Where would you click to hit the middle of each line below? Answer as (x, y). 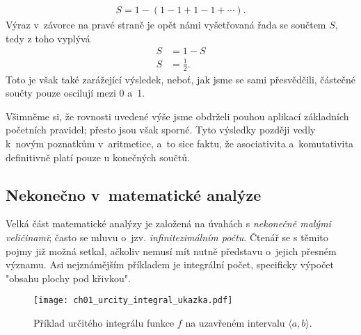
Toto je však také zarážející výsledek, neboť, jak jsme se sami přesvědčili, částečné (180, 79)
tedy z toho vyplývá (48, 38)
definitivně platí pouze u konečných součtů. (98, 157)
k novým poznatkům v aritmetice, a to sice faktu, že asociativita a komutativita (179, 143)
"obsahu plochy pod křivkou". (68, 278)
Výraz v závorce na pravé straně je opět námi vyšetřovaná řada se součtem (166, 25)
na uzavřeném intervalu (235, 323)
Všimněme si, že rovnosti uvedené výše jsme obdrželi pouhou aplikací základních (177, 116)
